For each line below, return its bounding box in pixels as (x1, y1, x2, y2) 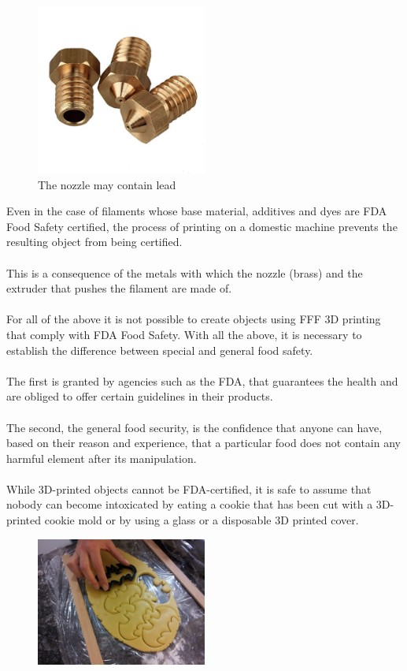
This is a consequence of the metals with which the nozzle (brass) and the (6, 264, 363, 281)
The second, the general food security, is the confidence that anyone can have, (6, 419, 383, 435)
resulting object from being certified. (6, 233, 183, 250)
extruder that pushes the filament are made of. (6, 280, 232, 296)
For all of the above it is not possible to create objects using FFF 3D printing (6, 311, 381, 327)
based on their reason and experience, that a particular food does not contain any (6, 434, 401, 451)
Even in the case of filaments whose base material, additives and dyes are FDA (6, 203, 387, 219)
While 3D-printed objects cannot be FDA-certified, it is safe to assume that (6, 480, 372, 497)
